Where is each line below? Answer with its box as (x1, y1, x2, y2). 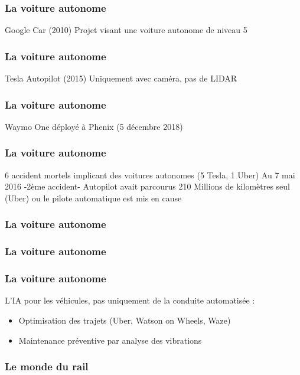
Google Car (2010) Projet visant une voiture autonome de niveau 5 (5, 24, 247, 36)
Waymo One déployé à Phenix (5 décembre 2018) (5, 120, 183, 132)
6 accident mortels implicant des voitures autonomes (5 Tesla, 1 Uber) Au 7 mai (5, 168, 295, 181)
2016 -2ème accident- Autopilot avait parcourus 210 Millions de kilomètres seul (5, 180, 290, 193)
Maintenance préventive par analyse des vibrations (18, 334, 202, 346)
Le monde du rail (5, 359, 89, 374)
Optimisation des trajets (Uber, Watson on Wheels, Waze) (18, 314, 231, 326)
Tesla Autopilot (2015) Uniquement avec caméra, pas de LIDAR (5, 72, 237, 84)
